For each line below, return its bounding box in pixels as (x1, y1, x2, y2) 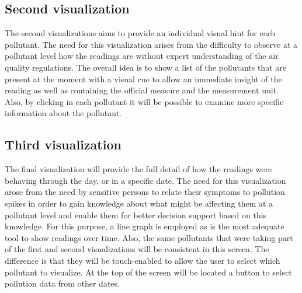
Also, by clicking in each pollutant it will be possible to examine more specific (5, 95, 284, 107)
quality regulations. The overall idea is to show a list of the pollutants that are (5, 61, 286, 73)
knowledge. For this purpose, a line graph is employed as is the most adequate (5, 220, 284, 232)
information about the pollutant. (5, 107, 122, 119)
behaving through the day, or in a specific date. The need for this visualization (5, 174, 286, 186)
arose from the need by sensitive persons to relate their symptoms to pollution (5, 186, 285, 198)
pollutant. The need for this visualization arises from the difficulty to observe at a (5, 38, 298, 50)
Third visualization (5, 135, 122, 154)
